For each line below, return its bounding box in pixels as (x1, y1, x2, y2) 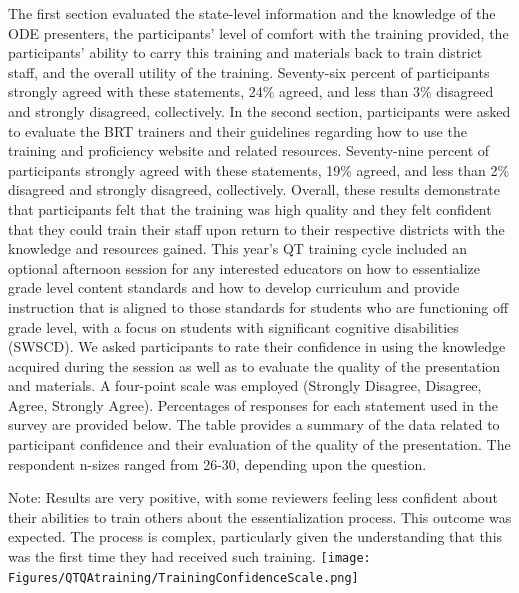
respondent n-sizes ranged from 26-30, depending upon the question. (8, 453, 427, 474)
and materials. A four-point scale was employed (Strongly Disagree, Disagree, (8, 375, 482, 396)
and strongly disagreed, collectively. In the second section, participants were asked (8, 100, 511, 121)
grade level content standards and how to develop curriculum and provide (8, 277, 460, 298)
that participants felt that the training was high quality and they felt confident (8, 198, 492, 219)
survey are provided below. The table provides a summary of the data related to (8, 414, 500, 435)
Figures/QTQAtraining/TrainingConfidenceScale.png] (8, 570, 359, 585)
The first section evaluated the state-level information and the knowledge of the (8, 3, 496, 23)
